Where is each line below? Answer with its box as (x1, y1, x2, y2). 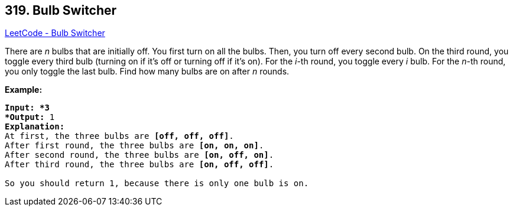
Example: (5, 85, 43, 95)
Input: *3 (5, 103, 50, 113)
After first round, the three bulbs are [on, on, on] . (5, 141, 264, 151)
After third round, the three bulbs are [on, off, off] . (5, 160, 274, 170)
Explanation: (5, 122, 65, 132)
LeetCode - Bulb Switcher (5, 28, 105, 38)
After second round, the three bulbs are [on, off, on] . (5, 150, 274, 160)
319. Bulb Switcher (5, 3, 117, 18)
